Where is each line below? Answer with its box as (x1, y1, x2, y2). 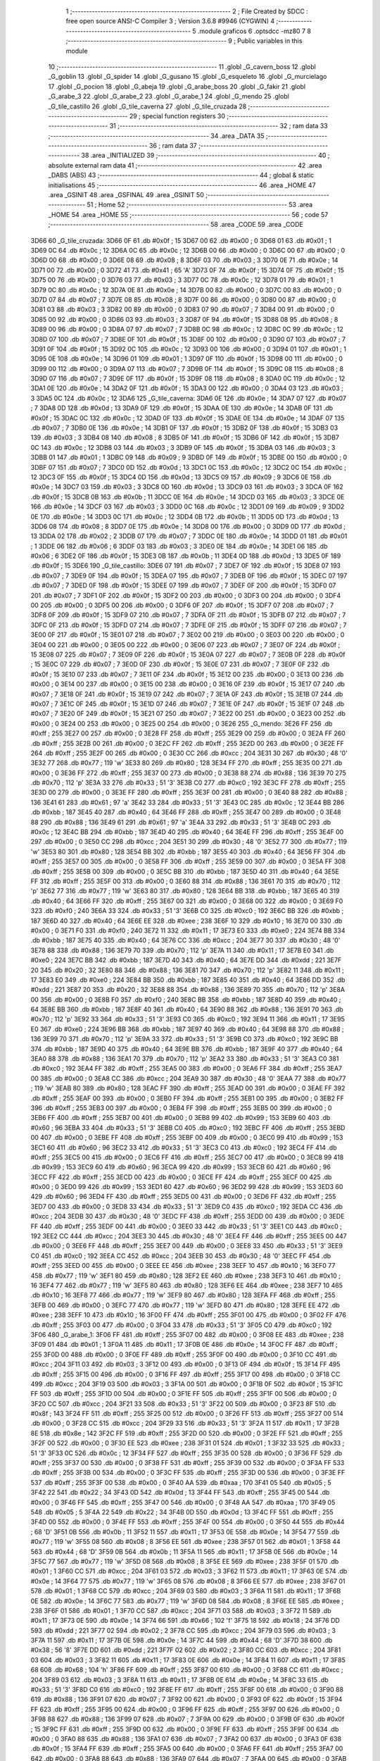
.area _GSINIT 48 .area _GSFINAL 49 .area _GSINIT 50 (48, 191, 204, 199)
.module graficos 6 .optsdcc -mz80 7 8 (197, 27, 311, 35)
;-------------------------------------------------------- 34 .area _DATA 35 (48, 131, 265, 140)
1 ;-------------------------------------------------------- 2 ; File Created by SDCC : (65, 7, 309, 15)
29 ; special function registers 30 (129, 111, 225, 120)
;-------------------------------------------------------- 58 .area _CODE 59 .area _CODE (48, 220, 304, 229)
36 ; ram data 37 (148, 142, 197, 150)
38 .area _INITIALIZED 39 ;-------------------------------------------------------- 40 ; (81, 151, 330, 160)
